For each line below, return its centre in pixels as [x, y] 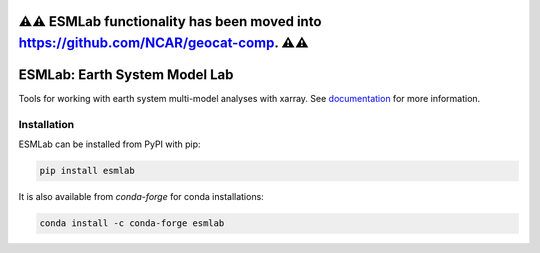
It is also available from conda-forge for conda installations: [141, 197]
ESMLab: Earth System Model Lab [126, 75]
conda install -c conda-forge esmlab [132, 223]
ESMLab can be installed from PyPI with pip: [109, 144]
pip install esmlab [87, 171]
